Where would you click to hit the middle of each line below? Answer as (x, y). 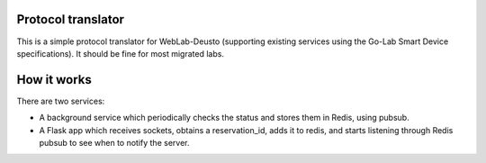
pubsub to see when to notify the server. (114, 142)
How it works (54, 80)
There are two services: (61, 101)
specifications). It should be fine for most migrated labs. (121, 53)
